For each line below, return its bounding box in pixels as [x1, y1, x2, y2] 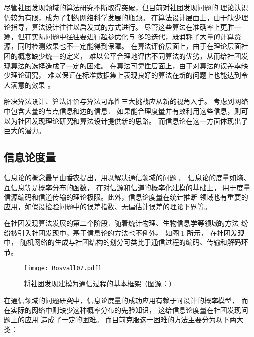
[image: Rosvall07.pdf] [24, 264, 102, 271]
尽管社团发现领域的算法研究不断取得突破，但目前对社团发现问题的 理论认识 [4, 2, 248, 12]
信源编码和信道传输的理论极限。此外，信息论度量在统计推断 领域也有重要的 [4, 192, 248, 202]
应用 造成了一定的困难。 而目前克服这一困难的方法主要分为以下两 [24, 314, 237, 325]
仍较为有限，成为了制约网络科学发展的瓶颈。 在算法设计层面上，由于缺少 [4, 12, 241, 22]
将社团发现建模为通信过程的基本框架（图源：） [24, 278, 176, 289]
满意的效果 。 [10, 79, 55, 90]
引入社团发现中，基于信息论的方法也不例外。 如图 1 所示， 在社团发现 [17, 227, 245, 237]
